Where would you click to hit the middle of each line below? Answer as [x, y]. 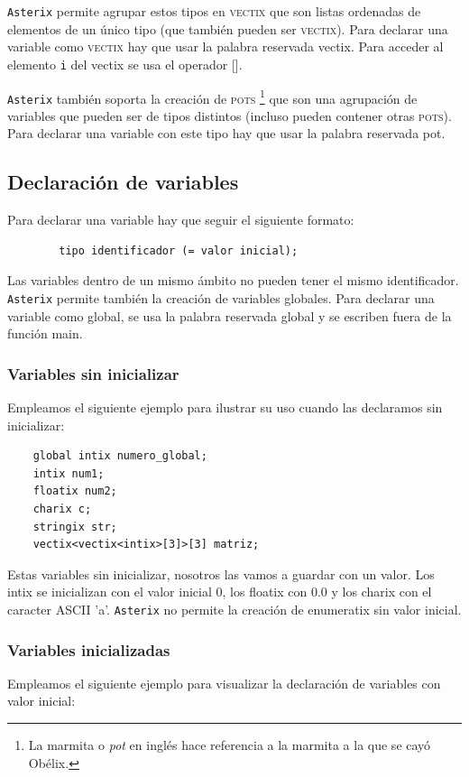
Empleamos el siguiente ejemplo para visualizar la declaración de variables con [224, 683]
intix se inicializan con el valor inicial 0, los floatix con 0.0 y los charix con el [220, 592]
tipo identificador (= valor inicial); [179, 250]
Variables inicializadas [89, 649]
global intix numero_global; [120, 456]
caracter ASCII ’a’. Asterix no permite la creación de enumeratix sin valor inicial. [234, 609]
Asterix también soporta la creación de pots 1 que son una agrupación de [212, 97]
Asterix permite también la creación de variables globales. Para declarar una [221, 297]
